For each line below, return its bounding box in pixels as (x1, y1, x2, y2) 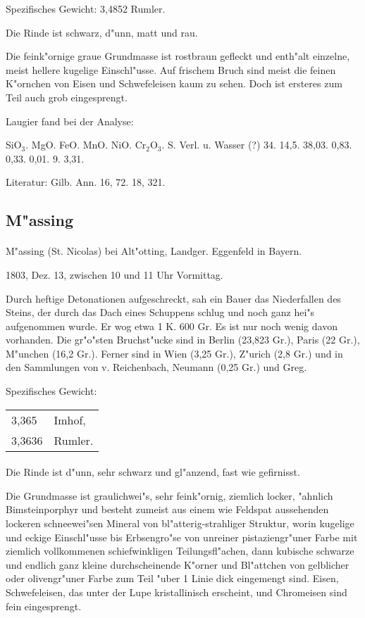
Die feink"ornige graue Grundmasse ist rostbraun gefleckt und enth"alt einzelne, (6, 49, 350, 63)
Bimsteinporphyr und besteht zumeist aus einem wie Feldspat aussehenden (6, 502, 329, 517)
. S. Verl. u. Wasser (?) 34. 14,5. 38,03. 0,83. (161, 137, 352, 152)
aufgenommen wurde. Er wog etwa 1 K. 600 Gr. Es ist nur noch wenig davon (6, 318, 338, 333)
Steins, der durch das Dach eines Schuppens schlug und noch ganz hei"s (6, 305, 315, 320)
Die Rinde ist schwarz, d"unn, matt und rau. (6, 25, 198, 39)
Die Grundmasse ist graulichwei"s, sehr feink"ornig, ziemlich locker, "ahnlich (6, 488, 333, 503)
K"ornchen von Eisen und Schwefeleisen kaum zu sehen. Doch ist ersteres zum (6, 76, 342, 91)
